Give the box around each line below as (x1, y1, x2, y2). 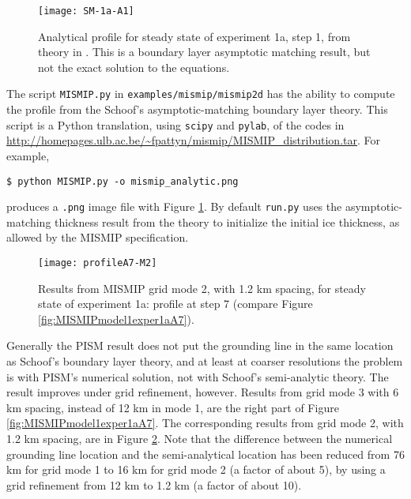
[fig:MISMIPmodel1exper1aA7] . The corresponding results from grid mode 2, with (6, 415, 404, 431)
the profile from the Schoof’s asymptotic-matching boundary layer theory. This (6, 101, 388, 118)
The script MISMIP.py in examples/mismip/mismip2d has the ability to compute (6, 85, 395, 102)
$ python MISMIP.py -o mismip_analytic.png (6, 175, 239, 187)
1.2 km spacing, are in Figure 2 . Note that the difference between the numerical (6, 430, 393, 447)
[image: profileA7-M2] (38, 257, 157, 269)
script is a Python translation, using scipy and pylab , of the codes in (6, 116, 345, 133)
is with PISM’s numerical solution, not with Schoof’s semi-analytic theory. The (6, 368, 389, 385)
